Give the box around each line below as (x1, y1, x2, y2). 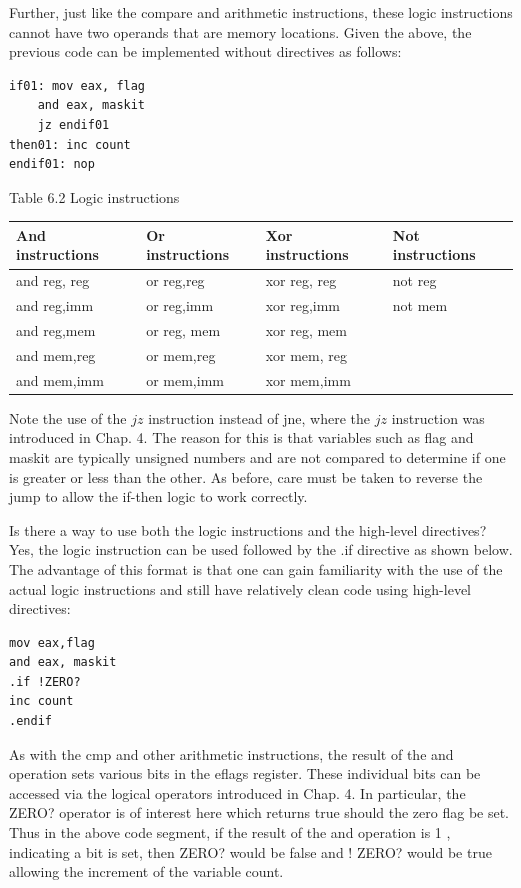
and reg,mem (16, 319, 96, 340)
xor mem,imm (265, 369, 351, 390)
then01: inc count (9, 137, 131, 152)
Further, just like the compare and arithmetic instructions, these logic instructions (9, 2, 513, 22)
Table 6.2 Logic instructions (9, 186, 180, 207)
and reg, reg (16, 270, 90, 291)
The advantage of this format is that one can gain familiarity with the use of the (9, 558, 503, 579)
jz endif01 (37, 117, 110, 132)
